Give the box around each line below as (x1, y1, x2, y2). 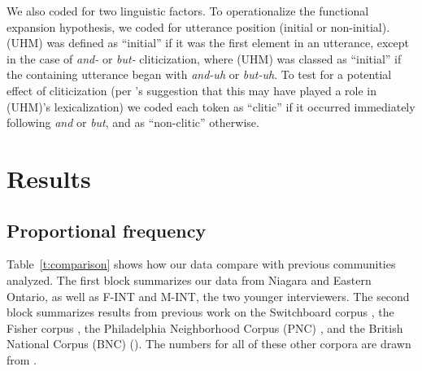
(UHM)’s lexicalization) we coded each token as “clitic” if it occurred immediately (7, 98, 415, 115)
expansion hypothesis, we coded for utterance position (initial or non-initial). (7, 18, 390, 35)
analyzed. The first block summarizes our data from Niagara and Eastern (7, 271, 372, 288)
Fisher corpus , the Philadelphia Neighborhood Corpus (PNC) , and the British (7, 319, 403, 336)
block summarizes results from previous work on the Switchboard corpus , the (7, 303, 394, 321)
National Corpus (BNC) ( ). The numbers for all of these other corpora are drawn (7, 335, 411, 352)
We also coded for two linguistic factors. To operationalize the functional (7, 2, 369, 19)
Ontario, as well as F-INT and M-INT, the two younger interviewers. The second (7, 287, 410, 304)
